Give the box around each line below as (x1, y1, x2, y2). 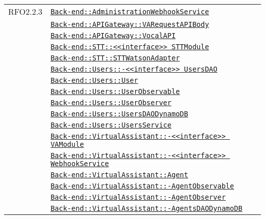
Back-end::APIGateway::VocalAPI (50, 32, 176, 40)
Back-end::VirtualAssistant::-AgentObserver (50, 193, 226, 201)
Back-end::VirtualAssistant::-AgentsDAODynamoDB (50, 204, 243, 212)
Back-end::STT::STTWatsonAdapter (50, 54, 180, 62)
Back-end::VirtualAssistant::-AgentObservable (50, 182, 234, 190)
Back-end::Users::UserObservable (50, 87, 180, 96)
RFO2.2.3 (8, 6, 43, 17)
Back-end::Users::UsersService (50, 121, 172, 129)
